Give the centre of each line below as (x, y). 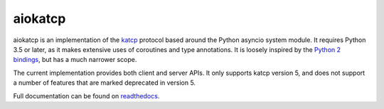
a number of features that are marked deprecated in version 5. (104, 83)
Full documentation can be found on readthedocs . (86, 95)
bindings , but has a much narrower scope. (75, 60)
